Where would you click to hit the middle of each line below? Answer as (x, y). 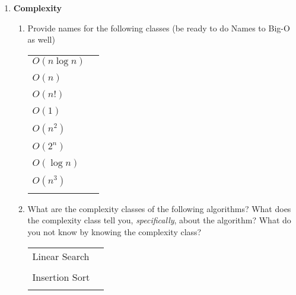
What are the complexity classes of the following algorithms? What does (159, 208)
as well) (41, 39)
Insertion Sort (61, 277)
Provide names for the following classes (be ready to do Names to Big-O (159, 28)
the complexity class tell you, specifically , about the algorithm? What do (159, 220)
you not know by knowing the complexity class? (114, 231)
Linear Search (61, 256)
